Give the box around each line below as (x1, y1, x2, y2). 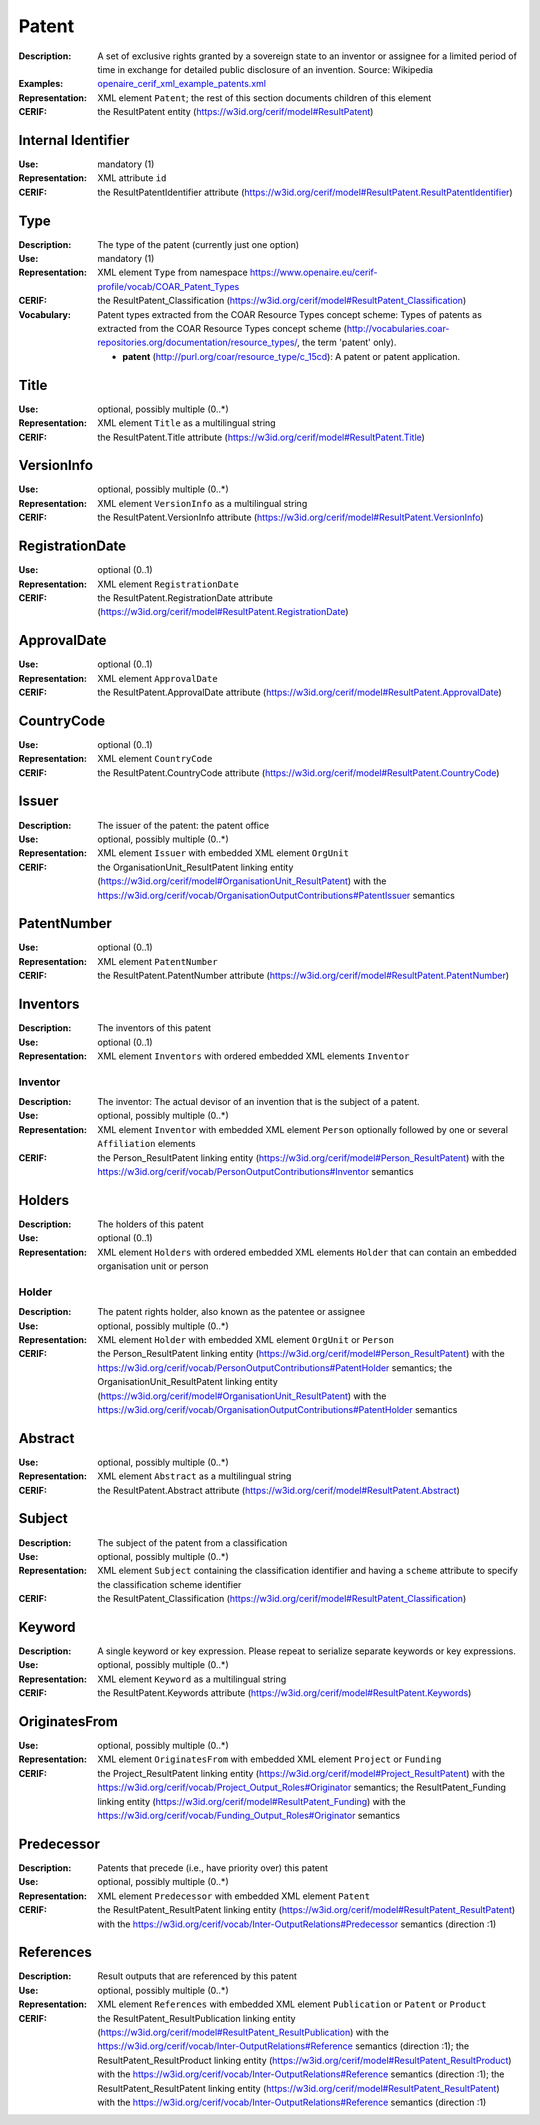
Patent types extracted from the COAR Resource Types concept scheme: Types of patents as (97, 308, 482, 320)
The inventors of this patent (97, 1022, 212, 1034)
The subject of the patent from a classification (97, 1536, 288, 1549)
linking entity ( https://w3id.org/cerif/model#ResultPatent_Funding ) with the (97, 1795, 407, 1807)
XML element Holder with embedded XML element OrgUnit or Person (97, 1333, 395, 1345)
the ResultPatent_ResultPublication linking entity (97, 2012, 296, 2024)
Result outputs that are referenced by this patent (97, 1970, 297, 1982)
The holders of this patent (97, 1218, 204, 1230)
